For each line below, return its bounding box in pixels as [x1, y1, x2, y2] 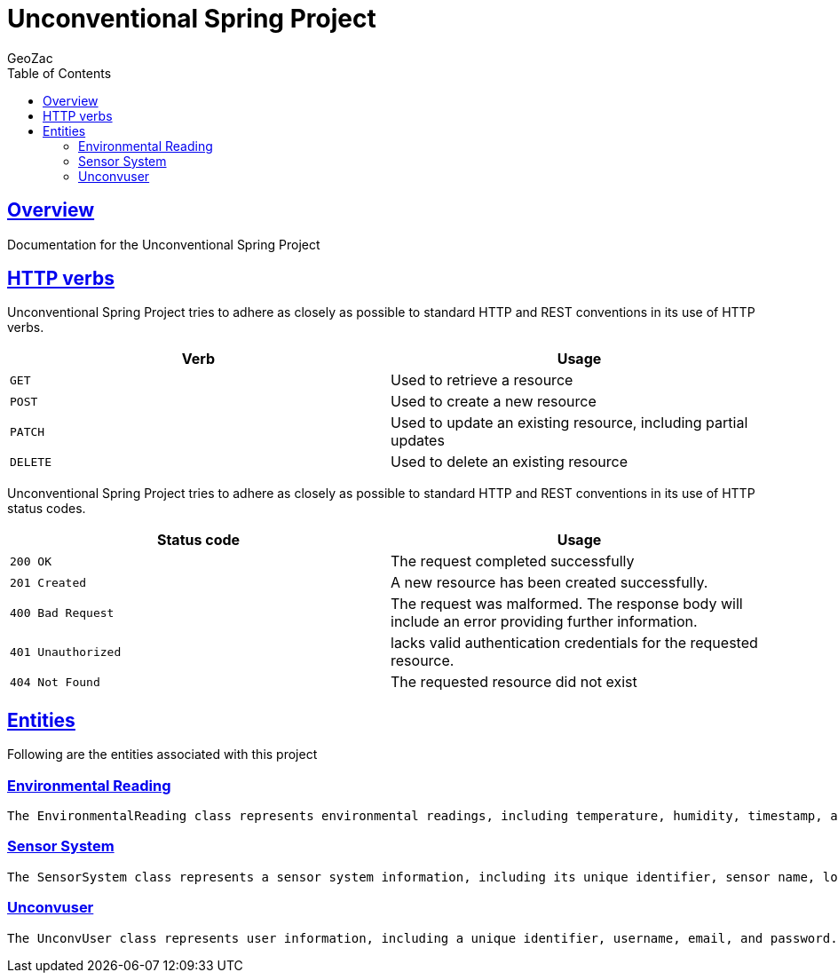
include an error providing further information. [391, 612, 698, 631]
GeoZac [7, 50, 53, 66]
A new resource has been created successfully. [391, 573, 708, 592]
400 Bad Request [10, 605, 115, 620]
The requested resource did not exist [391, 673, 637, 692]
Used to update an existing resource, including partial [391, 414, 748, 432]
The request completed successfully [391, 552, 635, 571]
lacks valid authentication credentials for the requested [391, 634, 758, 652]
